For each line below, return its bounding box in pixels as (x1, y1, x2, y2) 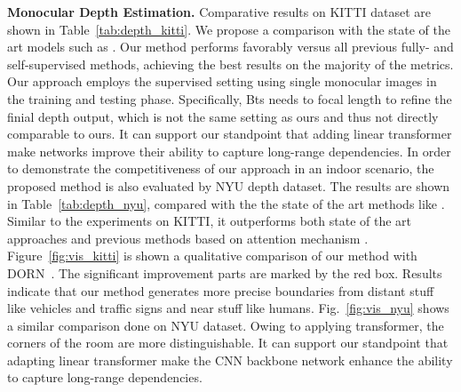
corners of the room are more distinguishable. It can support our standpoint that (7, 333, 449, 352)
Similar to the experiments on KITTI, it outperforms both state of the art (7, 212, 412, 230)
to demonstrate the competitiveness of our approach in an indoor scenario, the (7, 159, 434, 178)
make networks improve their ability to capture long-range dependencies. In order (7, 141, 451, 160)
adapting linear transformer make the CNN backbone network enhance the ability (7, 350, 453, 369)
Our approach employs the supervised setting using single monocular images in (7, 72, 437, 91)
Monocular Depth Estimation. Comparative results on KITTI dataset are (7, 3, 432, 20)
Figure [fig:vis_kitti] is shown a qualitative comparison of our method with (7, 246, 417, 265)
